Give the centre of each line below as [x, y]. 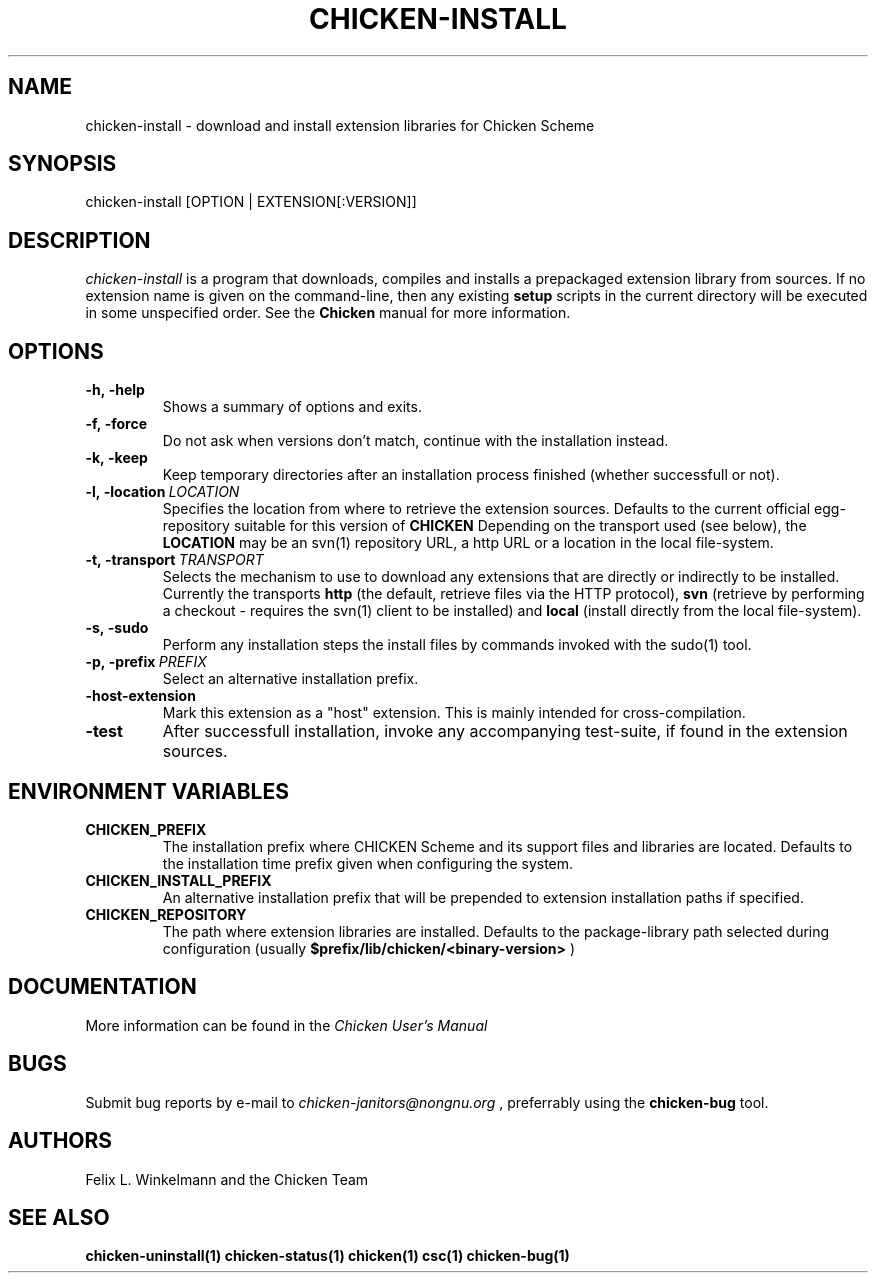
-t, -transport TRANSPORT [174, 560]
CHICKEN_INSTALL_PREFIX [178, 880]
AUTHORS [60, 1141]
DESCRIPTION [79, 240]
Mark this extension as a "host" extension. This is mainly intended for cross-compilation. [454, 713]
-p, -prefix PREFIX [146, 662]
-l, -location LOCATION [162, 492]
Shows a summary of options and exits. [292, 407]
